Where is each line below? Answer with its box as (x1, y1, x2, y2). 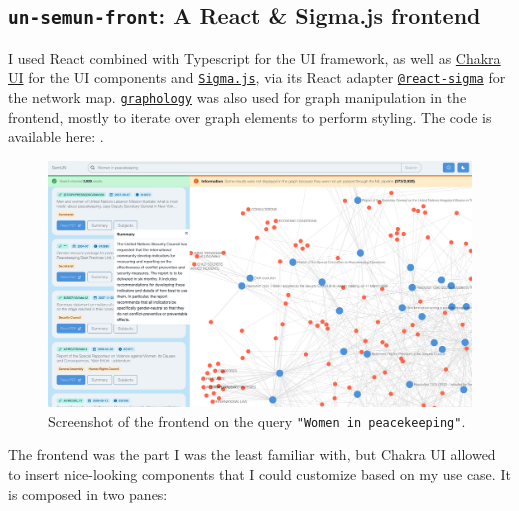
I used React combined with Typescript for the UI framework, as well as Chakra (8, 47, 501, 68)
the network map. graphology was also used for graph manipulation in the (8, 87, 467, 108)
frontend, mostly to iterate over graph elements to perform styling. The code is (8, 106, 492, 127)
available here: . (8, 126, 104, 147)
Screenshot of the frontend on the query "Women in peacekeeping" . (48, 410, 466, 431)
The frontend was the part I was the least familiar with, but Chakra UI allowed (8, 444, 496, 465)
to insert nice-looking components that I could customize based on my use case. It (8, 464, 511, 485)
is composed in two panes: (8, 483, 168, 504)
